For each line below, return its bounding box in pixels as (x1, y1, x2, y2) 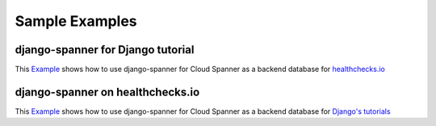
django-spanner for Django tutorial (15, 43, 195, 57)
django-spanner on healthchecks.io (15, 85, 200, 99)
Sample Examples (15, 12, 137, 30)
